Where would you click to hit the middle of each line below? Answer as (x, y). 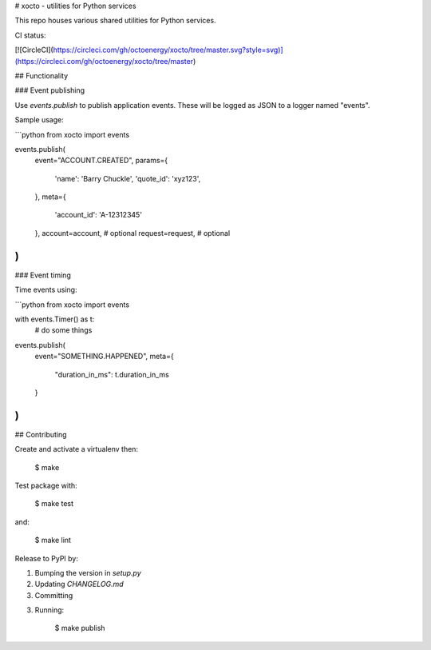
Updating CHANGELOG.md (79, 584)
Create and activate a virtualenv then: (77, 449)
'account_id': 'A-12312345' (99, 215)
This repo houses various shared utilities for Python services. (115, 21)
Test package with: (46, 485)
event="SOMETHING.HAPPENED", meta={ (105, 357)
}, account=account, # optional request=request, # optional (132, 233)
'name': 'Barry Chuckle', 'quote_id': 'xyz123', (128, 178)
